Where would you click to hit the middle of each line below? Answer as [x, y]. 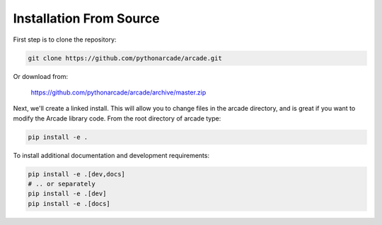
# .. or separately [62, 184]
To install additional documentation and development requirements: [111, 155]
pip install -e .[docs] [69, 203]
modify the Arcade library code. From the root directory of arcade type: [117, 118]
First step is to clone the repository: [65, 39]
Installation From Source [86, 18]
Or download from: [41, 76]
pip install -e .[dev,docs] [76, 174]
